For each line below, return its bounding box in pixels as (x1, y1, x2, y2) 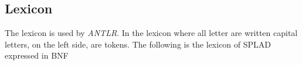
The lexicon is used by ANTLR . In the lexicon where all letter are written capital (5, 27, 298, 39)
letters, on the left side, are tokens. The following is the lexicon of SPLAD (5, 38, 272, 50)
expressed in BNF (5, 49, 69, 62)
